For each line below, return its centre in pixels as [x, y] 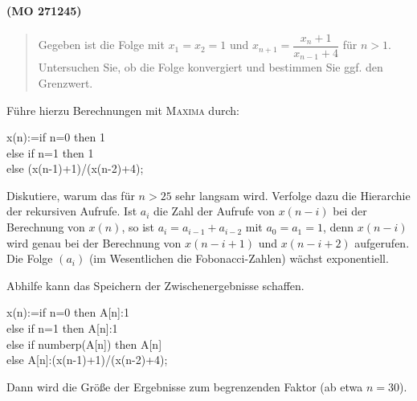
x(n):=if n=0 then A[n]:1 [68, 312]
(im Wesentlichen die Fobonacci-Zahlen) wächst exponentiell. [239, 258]
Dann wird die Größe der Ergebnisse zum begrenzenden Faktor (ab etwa [185, 386]
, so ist [138, 227]
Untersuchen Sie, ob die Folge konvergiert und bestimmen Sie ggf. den [211, 67]
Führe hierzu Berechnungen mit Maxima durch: [123, 110]
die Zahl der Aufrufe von [215, 211]
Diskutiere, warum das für [71, 195]
